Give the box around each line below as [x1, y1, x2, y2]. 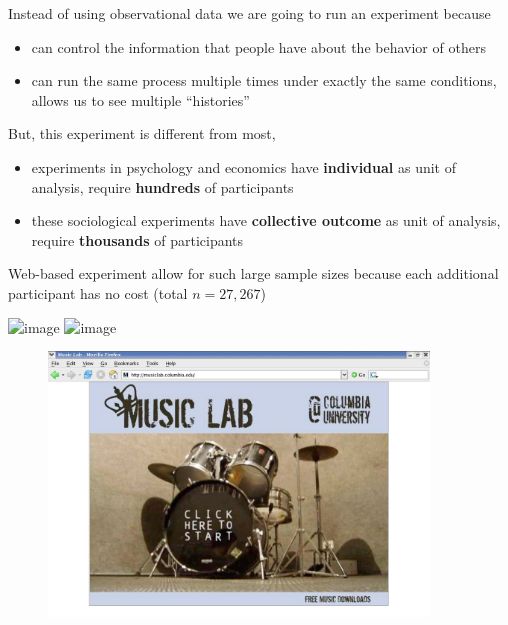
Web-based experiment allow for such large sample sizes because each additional [8, 263, 499, 284]
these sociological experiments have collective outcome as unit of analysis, [31, 210, 501, 231]
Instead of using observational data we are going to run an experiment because [8, 3, 491, 23]
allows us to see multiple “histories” [31, 89, 250, 110]
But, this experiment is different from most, [8, 123, 276, 144]
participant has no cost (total [8, 282, 188, 303]
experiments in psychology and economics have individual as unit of [31, 156, 457, 177]
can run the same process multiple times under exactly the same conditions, [31, 70, 497, 91]
